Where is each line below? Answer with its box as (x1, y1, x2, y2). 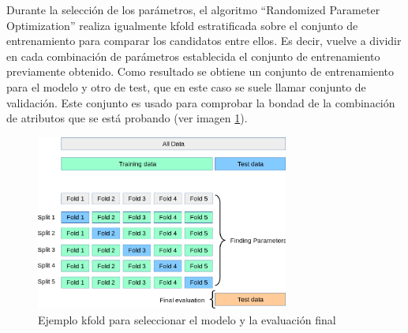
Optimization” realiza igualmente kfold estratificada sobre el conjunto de (6, 17, 358, 33)
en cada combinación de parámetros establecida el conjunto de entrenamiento (6, 47, 380, 64)
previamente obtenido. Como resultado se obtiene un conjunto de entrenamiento (6, 63, 395, 80)
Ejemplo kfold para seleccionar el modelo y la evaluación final (38, 311, 336, 327)
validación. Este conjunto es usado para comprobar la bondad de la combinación (6, 94, 395, 110)
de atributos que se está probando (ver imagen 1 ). (6, 110, 248, 126)
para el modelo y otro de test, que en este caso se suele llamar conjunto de (6, 78, 366, 95)
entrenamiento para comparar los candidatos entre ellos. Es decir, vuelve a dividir (6, 32, 402, 49)
